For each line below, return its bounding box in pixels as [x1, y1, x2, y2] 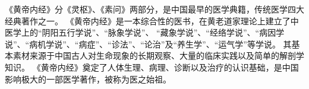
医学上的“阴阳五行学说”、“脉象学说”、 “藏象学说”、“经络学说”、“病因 [5, 26, 276, 39]
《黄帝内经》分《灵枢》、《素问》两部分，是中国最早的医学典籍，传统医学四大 [5, 3, 304, 15]
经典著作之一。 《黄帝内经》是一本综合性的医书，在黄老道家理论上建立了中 [5, 14, 299, 27]
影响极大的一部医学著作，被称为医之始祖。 [5, 72, 171, 85]
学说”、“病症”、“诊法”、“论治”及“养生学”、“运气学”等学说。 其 [46, 37, 292, 50]
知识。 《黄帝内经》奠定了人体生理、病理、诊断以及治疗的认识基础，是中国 [5, 61, 299, 73]
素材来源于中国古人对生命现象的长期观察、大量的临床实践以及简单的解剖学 [12, 49, 304, 62]
